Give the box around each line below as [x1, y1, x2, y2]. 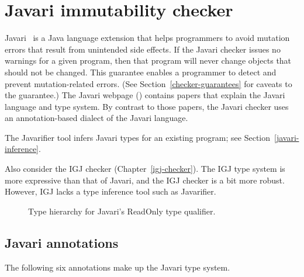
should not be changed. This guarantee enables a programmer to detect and [5, 65, 277, 78]
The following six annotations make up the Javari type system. [5, 261, 230, 273]
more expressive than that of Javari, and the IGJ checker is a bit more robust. [5, 174, 285, 186]
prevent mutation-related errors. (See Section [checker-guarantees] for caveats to [5, 77, 292, 89]
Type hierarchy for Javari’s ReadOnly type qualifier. [28, 205, 216, 217]
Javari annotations [5, 233, 119, 251]
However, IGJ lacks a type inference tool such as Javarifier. [5, 185, 216, 198]
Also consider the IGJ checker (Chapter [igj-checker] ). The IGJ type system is [5, 162, 285, 175]
